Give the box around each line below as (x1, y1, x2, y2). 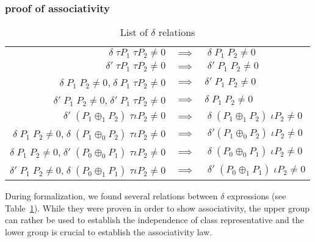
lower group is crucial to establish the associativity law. (5, 226, 212, 238)
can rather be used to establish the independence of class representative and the (5, 213, 304, 226)
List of (120, 25, 148, 40)
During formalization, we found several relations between (5, 190, 218, 202)
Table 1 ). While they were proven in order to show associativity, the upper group (5, 201, 310, 214)
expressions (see (227, 190, 286, 202)
